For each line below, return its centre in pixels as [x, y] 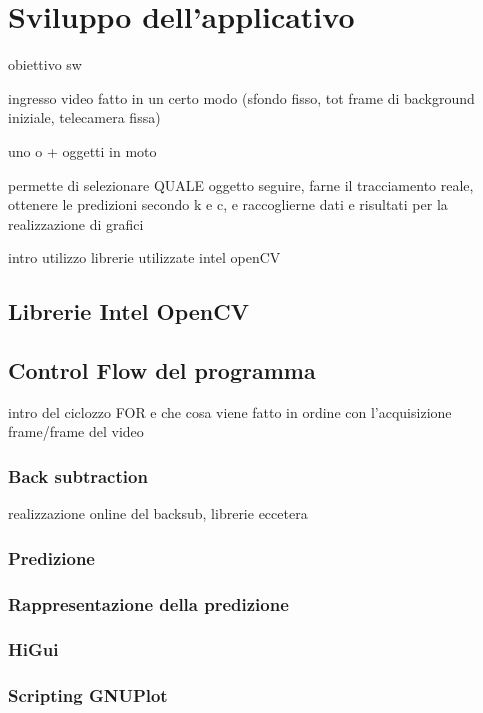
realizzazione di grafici [76, 223]
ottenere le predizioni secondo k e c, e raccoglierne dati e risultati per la [228, 204]
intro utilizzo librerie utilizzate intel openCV [144, 257]
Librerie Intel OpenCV [128, 311]
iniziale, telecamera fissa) [84, 117]
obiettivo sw [45, 64]
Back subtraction [78, 475]
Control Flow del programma [162, 370]
